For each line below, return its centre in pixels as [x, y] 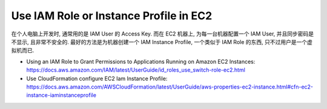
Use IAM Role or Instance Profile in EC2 [112, 16]
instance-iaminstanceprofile [61, 95]
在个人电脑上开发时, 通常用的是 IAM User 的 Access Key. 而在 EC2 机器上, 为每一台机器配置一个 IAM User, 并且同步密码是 [163, 34]
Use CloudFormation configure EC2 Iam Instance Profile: [97, 78]
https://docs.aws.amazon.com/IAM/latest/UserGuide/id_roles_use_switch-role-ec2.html [136, 70]
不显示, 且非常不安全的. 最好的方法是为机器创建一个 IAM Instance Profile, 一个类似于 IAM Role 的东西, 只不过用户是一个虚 [162, 42]
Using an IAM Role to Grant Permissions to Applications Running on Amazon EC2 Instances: [141, 61]
